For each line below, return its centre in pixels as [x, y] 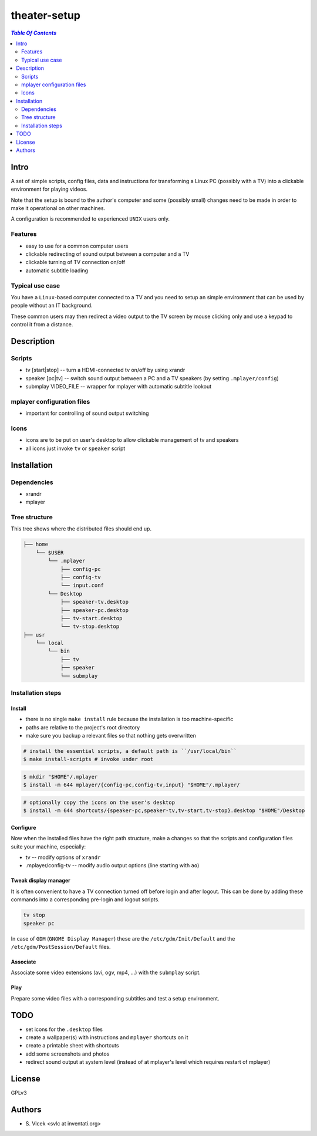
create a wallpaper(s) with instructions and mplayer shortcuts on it [107, 1037]
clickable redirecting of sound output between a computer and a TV [108, 254]
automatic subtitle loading [57, 271]
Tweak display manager [41, 881]
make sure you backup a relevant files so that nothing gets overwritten [111, 735]
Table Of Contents [34, 33]
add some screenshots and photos [68, 1054]
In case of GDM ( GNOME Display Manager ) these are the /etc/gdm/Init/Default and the [123, 938]
